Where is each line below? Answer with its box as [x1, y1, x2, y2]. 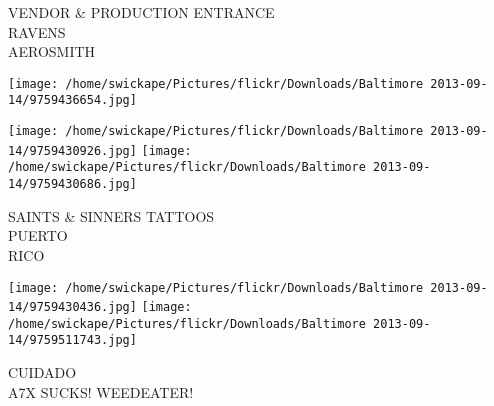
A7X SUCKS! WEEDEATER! [8, 381, 194, 402]
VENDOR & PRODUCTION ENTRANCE [8, 2, 275, 22]
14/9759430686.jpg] [8, 177, 137, 192]
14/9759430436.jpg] [8, 300, 137, 315]
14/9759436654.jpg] [8, 93, 137, 108]
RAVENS [8, 21, 66, 42]
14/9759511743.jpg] [8, 333, 137, 348]
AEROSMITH [8, 41, 96, 62]
